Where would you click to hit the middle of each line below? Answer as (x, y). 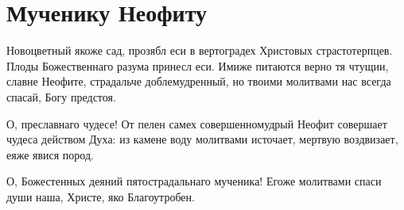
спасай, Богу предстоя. (61, 96)
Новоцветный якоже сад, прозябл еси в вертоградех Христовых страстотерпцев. (200, 50)
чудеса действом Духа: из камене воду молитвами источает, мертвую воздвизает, (202, 139)
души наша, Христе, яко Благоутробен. (101, 196)
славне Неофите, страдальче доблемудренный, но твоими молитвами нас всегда (199, 81)
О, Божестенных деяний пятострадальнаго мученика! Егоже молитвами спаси (194, 181)
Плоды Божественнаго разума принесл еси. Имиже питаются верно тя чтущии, (198, 65)
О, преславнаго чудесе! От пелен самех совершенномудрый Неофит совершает (197, 123)
